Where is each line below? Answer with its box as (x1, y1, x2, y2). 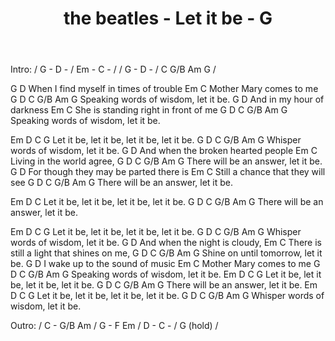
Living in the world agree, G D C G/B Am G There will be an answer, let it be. (10, 155, 323, 167)
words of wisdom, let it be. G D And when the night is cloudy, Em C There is (10, 237, 322, 249)
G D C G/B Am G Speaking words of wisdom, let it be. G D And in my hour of (10, 93, 325, 106)
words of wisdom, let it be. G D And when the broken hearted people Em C (10, 145, 318, 157)
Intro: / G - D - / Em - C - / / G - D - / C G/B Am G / (10, 63, 217, 76)
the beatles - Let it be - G (63, 7, 273, 30)
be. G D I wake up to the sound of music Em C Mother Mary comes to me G (10, 258, 321, 270)
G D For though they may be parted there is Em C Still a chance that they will (10, 166, 326, 178)
